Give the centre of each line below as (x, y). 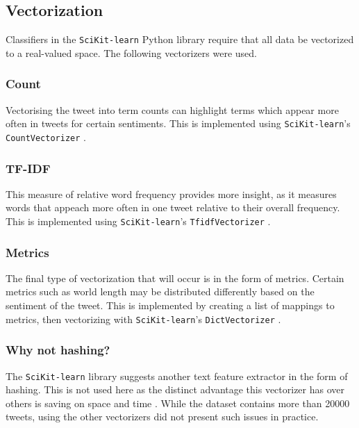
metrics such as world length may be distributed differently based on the (160, 291)
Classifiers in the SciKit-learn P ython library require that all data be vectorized (180, 39)
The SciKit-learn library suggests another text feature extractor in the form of (177, 376)
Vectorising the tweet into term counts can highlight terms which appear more (172, 109)
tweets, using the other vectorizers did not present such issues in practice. (162, 417)
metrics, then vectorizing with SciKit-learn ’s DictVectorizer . (143, 319)
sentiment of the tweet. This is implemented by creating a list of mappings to (170, 305)
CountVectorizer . (46, 137)
